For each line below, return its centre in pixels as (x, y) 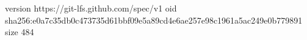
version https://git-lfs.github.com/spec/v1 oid (91, 8)
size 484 (20, 32)
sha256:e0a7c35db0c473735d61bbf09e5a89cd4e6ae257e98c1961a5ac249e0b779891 (154, 20)
